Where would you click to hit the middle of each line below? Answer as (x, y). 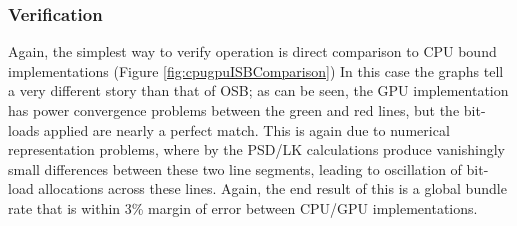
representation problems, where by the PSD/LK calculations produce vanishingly (256, 149)
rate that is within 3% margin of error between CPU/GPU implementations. (243, 207)
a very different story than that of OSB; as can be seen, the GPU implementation (258, 90)
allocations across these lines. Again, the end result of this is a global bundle (272, 188)
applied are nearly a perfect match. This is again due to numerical (246, 129)
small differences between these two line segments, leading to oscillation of (235, 168)
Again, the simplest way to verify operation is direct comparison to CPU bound (252, 51)
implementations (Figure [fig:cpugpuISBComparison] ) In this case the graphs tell (256, 70)
